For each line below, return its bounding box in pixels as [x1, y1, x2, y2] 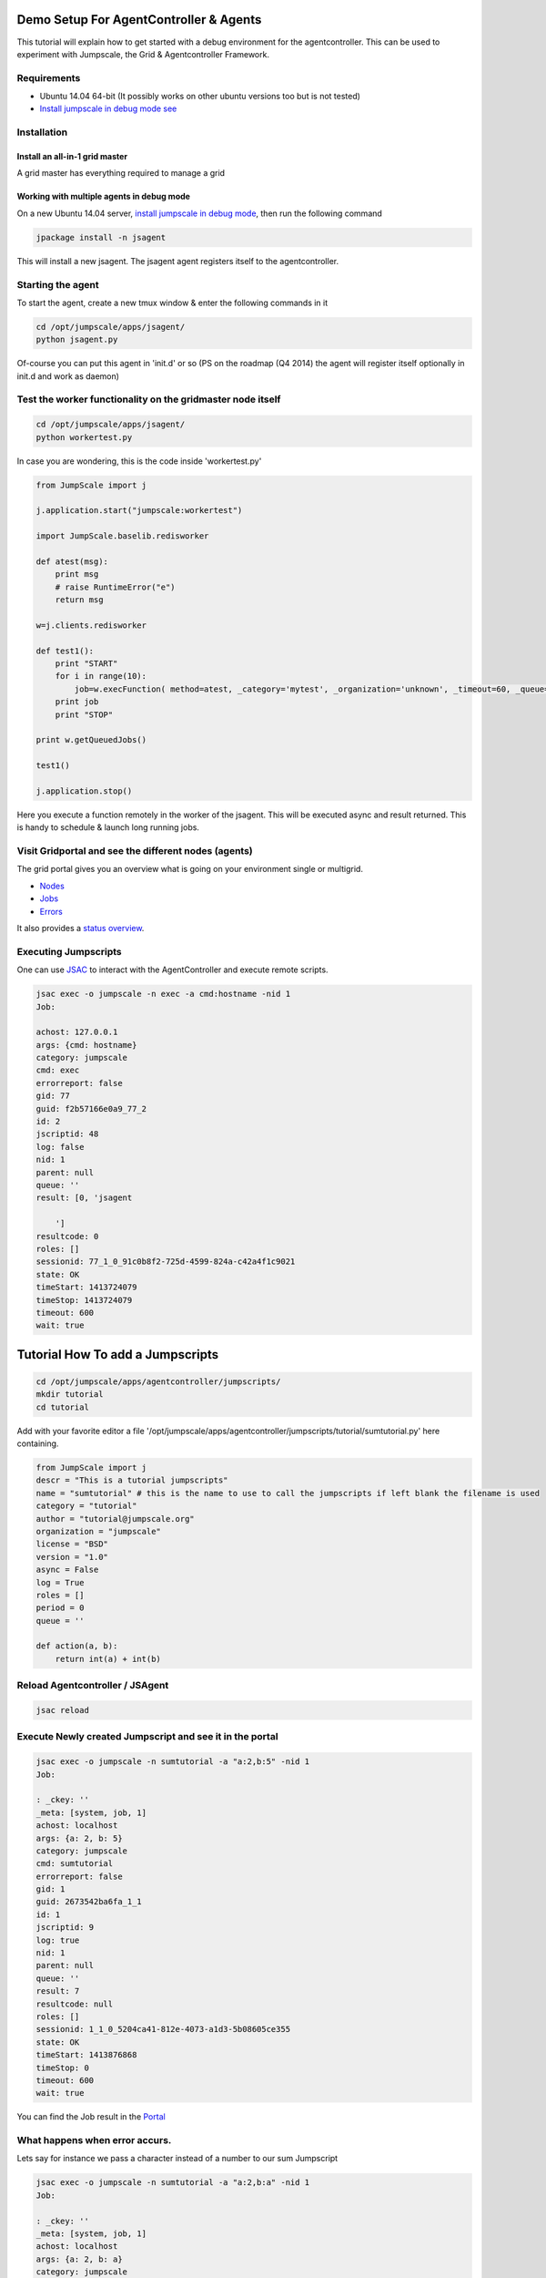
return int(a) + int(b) [55, 1654, 161, 1664]
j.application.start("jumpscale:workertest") [35, 506, 243, 516]
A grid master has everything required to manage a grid [16, 168, 226, 179]
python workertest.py [35, 432, 133, 442]
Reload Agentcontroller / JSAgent [16, 1679, 169, 1692]
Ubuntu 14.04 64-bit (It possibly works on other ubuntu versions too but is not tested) [39, 91, 361, 102]
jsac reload [35, 1705, 90, 1716]
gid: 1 [35, 1884, 66, 1894]
